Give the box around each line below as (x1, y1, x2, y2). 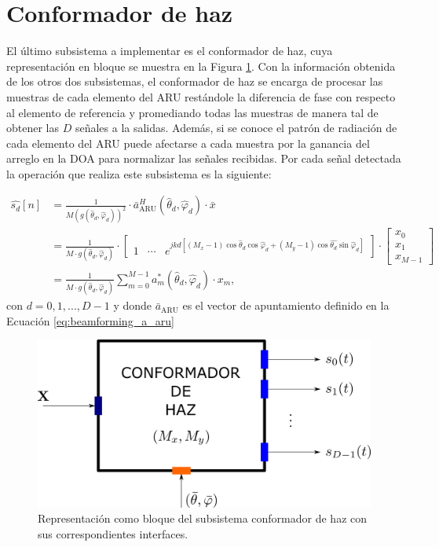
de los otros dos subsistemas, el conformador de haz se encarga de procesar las (6, 73, 383, 90)
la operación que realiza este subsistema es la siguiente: (6, 165, 272, 182)
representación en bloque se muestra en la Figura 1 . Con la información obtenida (6, 57, 396, 74)
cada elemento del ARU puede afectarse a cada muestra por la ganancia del (6, 134, 370, 151)
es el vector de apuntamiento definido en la (182, 297, 390, 314)
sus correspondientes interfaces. (38, 525, 188, 541)
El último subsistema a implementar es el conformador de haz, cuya (6, 42, 333, 59)
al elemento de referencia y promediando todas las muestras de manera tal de (6, 104, 379, 120)
